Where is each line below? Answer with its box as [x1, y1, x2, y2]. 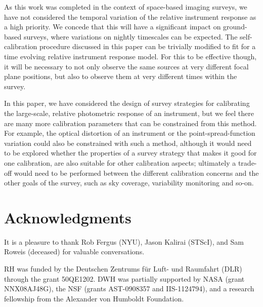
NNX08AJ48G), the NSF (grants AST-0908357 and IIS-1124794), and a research [4, 283, 254, 294]
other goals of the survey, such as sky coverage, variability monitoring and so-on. [4, 177, 254, 188]
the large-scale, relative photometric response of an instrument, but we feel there [4, 107, 254, 118]
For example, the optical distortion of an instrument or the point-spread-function [4, 128, 255, 138]
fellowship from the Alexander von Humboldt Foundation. [4, 293, 184, 303]
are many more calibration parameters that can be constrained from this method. [4, 118, 257, 128]
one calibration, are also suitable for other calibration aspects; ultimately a [4, 157, 236, 168]
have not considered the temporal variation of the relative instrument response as [4, 11, 256, 22]
